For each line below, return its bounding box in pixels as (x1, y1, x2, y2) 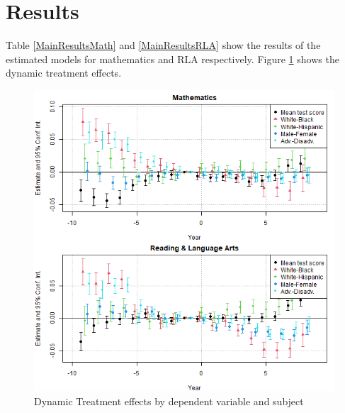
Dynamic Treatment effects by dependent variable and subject (34, 393, 304, 408)
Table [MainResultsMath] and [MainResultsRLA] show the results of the (6, 38, 321, 53)
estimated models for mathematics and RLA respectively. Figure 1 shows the (6, 51, 339, 66)
